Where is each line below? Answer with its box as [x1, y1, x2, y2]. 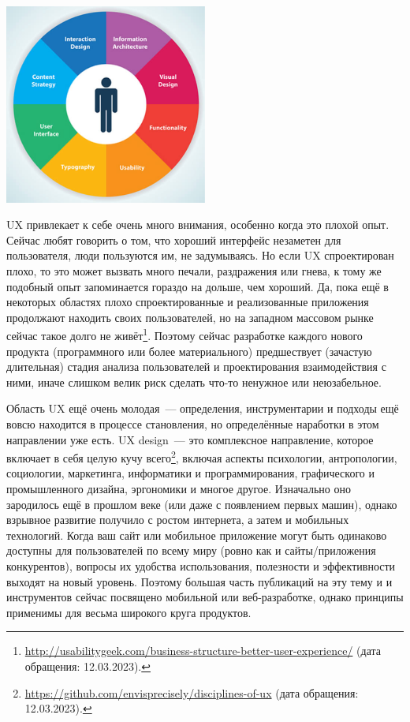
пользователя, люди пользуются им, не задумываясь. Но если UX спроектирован [6, 247, 394, 264]
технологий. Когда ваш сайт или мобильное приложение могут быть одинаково [6, 526, 387, 543]
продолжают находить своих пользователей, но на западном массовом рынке [6, 309, 374, 325]
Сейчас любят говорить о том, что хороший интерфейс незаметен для [6, 231, 341, 248]
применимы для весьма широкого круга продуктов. [6, 604, 252, 620]
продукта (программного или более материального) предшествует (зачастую [6, 342, 372, 359]
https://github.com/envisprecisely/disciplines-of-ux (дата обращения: [24, 684, 359, 701]
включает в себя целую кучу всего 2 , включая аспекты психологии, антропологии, [6, 447, 397, 466]
